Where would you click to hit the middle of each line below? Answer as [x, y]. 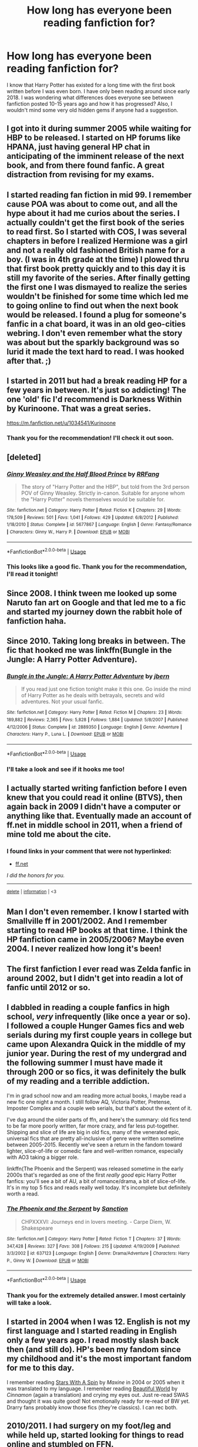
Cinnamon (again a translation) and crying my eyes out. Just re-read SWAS [98, 1394]
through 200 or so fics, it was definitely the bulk [97, 1072]
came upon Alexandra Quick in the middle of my [96, 1045]
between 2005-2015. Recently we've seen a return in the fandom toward [94, 1144]
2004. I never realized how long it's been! [84, 949]
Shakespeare [37, 1228]
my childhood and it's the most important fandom [99, 1359]
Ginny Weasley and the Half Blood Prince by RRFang [83, 474]
